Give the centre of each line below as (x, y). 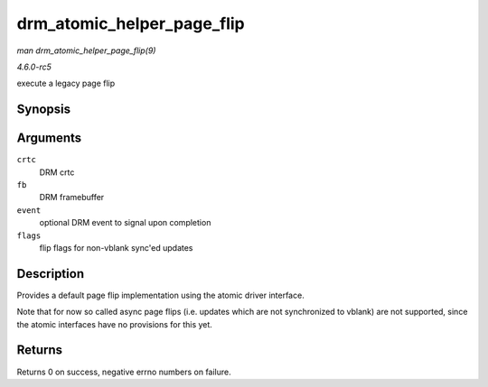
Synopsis (44, 110)
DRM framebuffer (72, 198)
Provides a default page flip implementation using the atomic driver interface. (160, 295)
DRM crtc (57, 172)
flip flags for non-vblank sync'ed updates (116, 247)
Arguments (49, 138)
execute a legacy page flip (66, 83)
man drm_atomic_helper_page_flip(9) (86, 51)
